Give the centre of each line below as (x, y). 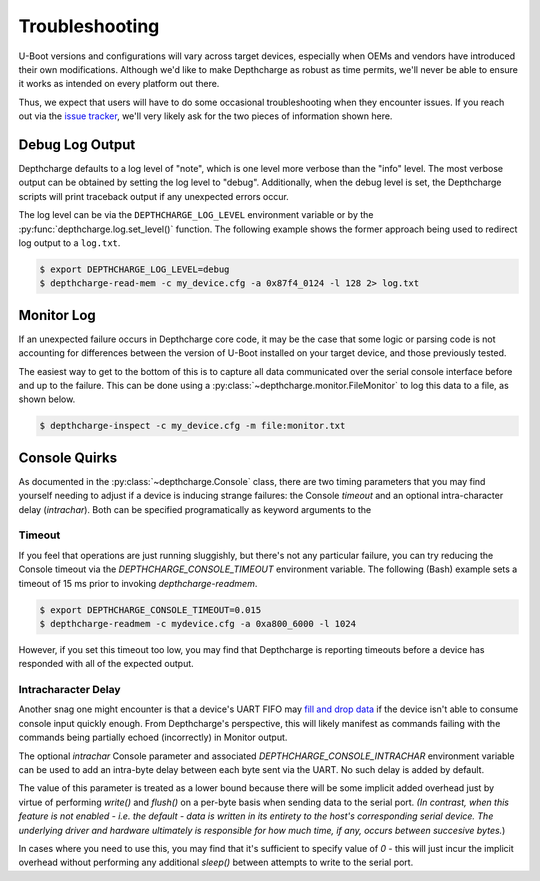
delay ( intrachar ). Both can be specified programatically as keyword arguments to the (195, 509)
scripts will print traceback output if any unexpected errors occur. (153, 196)
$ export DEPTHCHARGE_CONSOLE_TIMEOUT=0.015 (150, 609)
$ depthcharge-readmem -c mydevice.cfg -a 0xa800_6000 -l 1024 (198, 623)
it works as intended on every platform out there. (119, 84)
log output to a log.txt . (69, 242)
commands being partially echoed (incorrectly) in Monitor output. (153, 737)
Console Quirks (68, 457)
